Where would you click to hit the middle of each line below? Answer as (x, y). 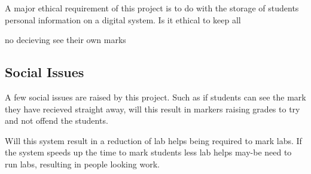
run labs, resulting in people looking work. (82, 164)
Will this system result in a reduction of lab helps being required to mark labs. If (153, 140)
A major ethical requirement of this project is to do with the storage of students (152, 8)
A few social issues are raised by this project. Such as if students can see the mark (155, 97)
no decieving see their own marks (65, 40)
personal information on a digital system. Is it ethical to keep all (123, 19)
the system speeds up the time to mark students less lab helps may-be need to (148, 152)
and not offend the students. (57, 120)
